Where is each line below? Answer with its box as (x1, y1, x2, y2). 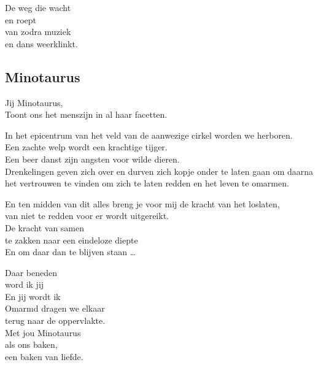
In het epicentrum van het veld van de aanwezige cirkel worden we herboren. (5, 128, 293, 141)
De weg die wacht (5, 1, 71, 13)
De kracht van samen (5, 221, 85, 234)
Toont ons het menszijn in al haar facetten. (5, 108, 168, 121)
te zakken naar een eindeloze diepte (5, 233, 138, 246)
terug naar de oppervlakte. (5, 314, 106, 327)
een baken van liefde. (5, 350, 83, 363)
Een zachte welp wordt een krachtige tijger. (5, 140, 168, 153)
